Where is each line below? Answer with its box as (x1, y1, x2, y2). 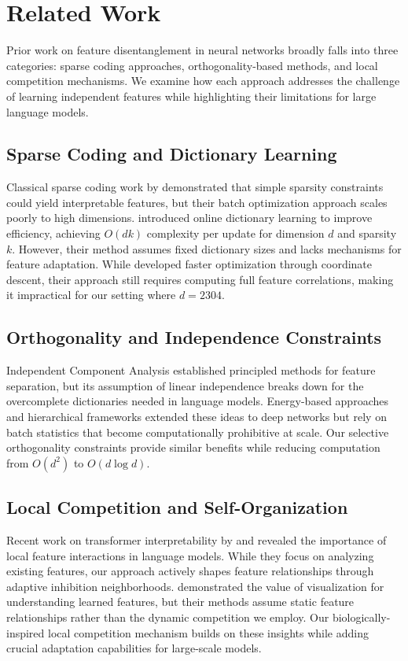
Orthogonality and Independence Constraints (6, 325, 382, 349)
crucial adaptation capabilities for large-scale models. (6, 640, 262, 656)
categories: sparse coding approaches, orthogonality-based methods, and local (6, 57, 378, 73)
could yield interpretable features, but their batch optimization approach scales (6, 194, 388, 210)
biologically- (332, 608, 391, 625)
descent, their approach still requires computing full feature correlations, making (6, 271, 394, 287)
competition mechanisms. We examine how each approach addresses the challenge (6, 72, 400, 89)
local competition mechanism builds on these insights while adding (48, 624, 369, 641)
